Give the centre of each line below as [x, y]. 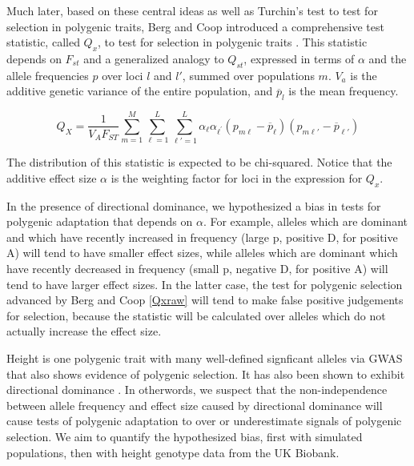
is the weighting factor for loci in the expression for [237, 177]
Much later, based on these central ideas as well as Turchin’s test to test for [192, 10]
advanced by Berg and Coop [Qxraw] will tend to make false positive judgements [205, 300]
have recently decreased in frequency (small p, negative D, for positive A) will [197, 269]
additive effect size [52, 177]
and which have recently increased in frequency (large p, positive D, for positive [202, 237]
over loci [123, 75]
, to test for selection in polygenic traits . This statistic [233, 42]
